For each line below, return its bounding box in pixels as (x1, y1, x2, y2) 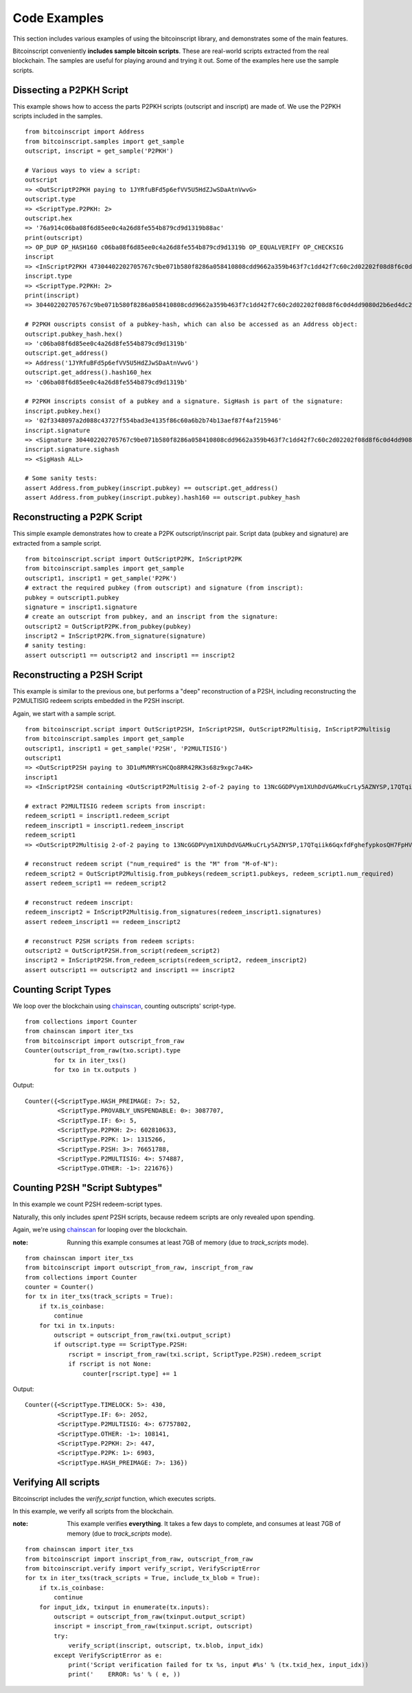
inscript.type (25, 272, 72, 280)
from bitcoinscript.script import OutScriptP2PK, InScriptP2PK (25, 554, 242, 563)
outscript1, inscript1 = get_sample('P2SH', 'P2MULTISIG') (25, 744, 228, 753)
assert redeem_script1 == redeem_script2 (25, 879, 166, 887)
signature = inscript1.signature (25, 603, 137, 611)
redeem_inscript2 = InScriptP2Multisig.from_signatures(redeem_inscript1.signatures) (25, 908, 322, 916)
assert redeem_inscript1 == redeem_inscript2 (25, 918, 181, 925)
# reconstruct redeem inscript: (25, 898, 134, 906)
